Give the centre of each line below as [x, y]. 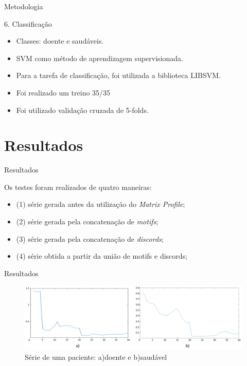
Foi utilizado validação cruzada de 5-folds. [82, 110]
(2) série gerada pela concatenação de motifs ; [87, 221]
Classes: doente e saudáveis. [60, 41]
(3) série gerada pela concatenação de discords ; [90, 238]
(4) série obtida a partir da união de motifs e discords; [102, 256]
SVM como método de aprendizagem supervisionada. [100, 58]
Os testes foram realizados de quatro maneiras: [78, 187]
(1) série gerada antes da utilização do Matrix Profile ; [101, 204]
